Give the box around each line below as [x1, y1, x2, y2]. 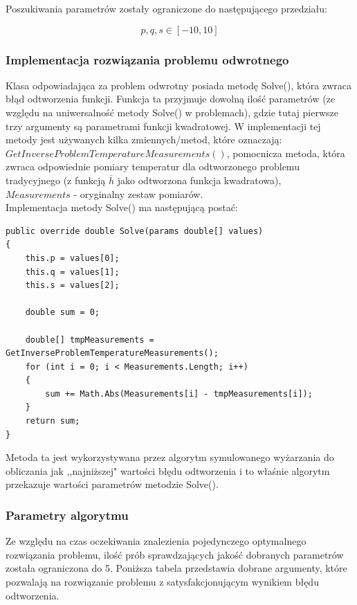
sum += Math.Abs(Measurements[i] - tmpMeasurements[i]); [45, 388, 313, 399]
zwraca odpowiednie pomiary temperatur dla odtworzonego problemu [6, 159, 300, 174]
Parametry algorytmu [6, 506, 129, 523]
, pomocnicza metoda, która [226, 145, 345, 160]
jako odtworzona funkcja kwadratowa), [117, 172, 282, 187]
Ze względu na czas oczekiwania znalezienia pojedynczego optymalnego [6, 534, 306, 548]
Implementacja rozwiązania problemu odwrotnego [6, 51, 289, 68]
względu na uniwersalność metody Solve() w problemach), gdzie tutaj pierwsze [6, 105, 338, 119]
